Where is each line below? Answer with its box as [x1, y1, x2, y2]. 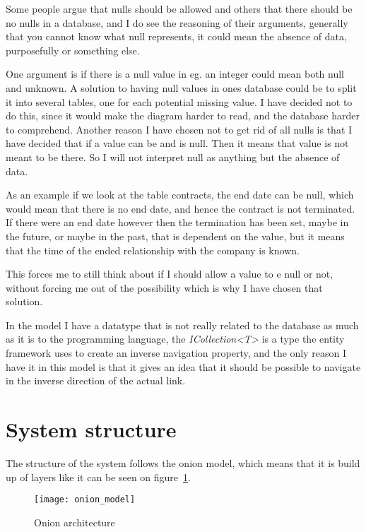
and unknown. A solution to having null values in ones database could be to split [6, 80, 357, 95]
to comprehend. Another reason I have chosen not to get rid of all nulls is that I [6, 122, 353, 136]
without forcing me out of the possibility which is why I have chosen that [6, 280, 323, 295]
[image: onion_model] [34, 495, 136, 505]
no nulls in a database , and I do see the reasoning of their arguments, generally [6, 15, 348, 30]
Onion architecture [34, 514, 115, 529]
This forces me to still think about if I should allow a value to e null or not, [6, 266, 333, 281]
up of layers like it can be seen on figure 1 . [6, 469, 191, 484]
